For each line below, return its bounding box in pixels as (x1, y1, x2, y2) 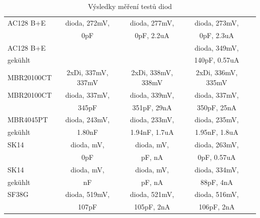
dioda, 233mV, (129, 114, 174, 125)
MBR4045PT (7, 114, 48, 125)
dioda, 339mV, (129, 89, 174, 100)
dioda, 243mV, (65, 114, 110, 125)
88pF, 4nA (200, 176, 233, 187)
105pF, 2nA (134, 201, 170, 212)
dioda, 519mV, (65, 189, 110, 199)
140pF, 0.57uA (194, 55, 239, 65)
